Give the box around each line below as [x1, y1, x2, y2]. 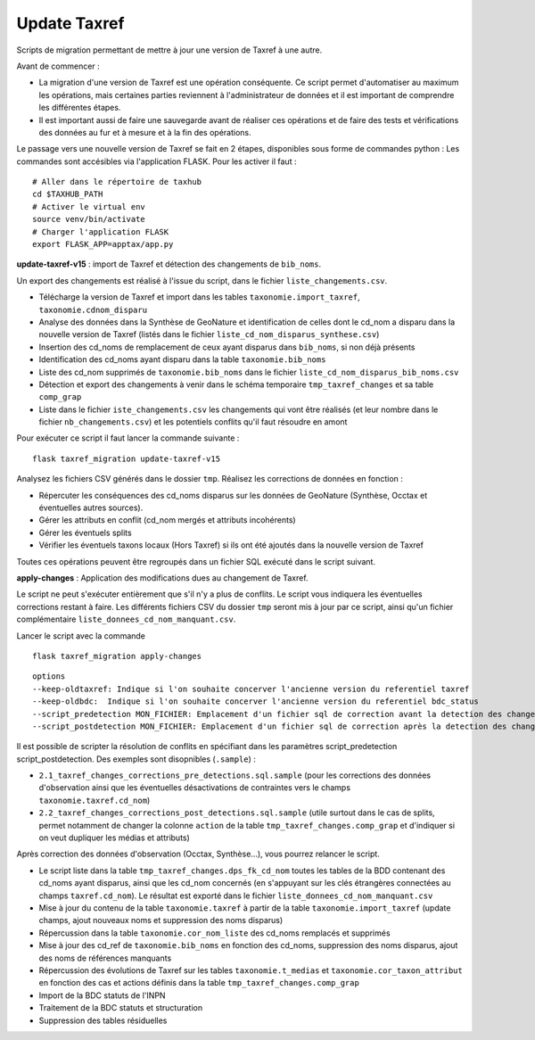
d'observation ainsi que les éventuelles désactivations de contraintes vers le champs [38, 782, 351, 793]
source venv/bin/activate [32, 214, 146, 225]
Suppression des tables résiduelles [38, 1015, 168, 1026]
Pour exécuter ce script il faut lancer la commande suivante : [16, 433, 240, 443]
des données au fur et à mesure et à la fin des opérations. [38, 127, 251, 137]
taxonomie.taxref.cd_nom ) [38, 795, 151, 805]
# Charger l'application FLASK [32, 227, 169, 236]
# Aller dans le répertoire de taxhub [32, 177, 202, 187]
